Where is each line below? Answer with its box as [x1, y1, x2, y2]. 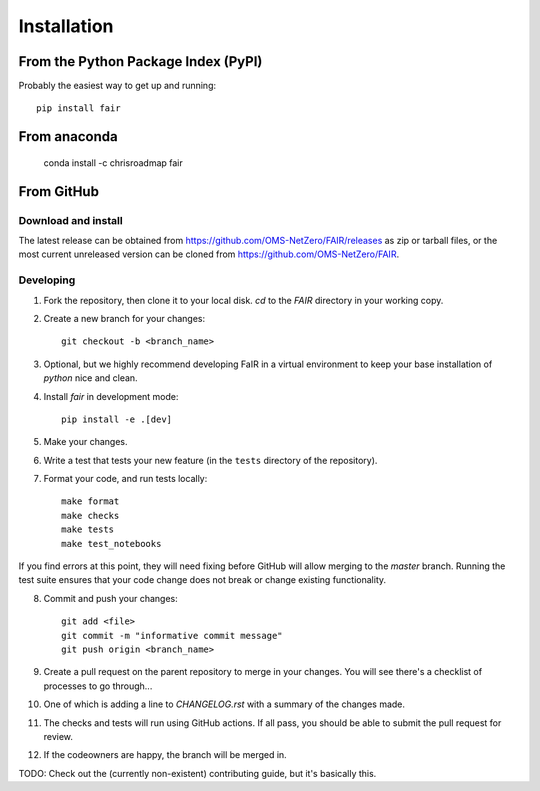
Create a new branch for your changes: [43, 312, 205, 324]
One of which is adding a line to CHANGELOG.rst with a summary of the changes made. [43, 698, 405, 710]
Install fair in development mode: [43, 390, 179, 402]
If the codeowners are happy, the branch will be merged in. [43, 749, 287, 761]
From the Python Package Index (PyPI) [18, 53, 263, 70]
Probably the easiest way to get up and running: [18, 80, 217, 92]
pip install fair [36, 103, 121, 114]
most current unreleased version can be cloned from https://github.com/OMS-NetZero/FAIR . [18, 248, 400, 260]
